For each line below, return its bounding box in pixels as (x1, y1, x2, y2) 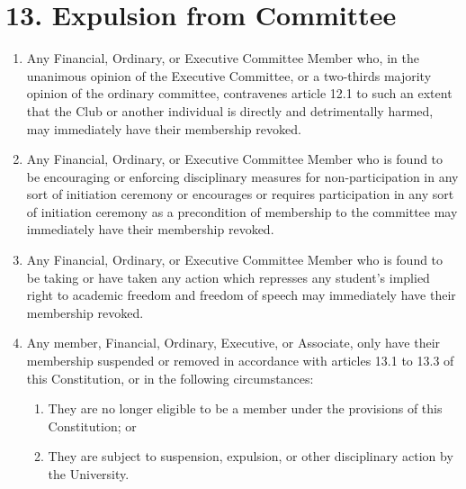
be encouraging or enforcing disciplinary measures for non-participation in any (26, 167, 459, 186)
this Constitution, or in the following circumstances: (26, 368, 314, 387)
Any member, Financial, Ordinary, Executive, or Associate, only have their (26, 333, 441, 352)
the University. (48, 465, 130, 483)
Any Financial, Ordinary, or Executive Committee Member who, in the (26, 49, 419, 68)
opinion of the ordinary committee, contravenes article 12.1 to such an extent (26, 84, 453, 103)
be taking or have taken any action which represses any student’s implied (26, 267, 430, 286)
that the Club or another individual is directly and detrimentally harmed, (26, 101, 434, 120)
